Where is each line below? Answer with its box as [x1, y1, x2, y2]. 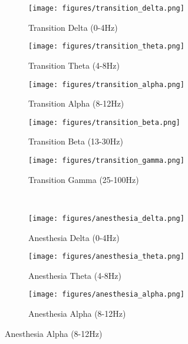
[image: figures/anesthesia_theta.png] [28, 252, 184, 261]
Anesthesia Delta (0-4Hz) [28, 231, 120, 243]
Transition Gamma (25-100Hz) [28, 173, 139, 185]
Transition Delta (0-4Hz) [28, 21, 118, 33]
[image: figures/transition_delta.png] [28, 4, 184, 12]
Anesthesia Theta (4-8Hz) [28, 269, 122, 281]
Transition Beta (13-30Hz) [28, 135, 123, 147]
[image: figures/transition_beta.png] [28, 118, 180, 127]
